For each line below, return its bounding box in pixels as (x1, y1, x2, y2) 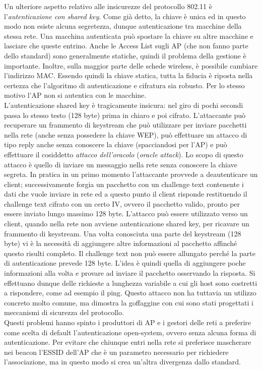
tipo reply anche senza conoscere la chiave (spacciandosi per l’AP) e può (4, 139, 227, 150)
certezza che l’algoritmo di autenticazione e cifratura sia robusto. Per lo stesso (4, 80, 245, 90)
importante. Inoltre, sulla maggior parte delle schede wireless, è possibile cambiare (4, 60, 258, 71)
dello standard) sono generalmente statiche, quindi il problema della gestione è (4, 50, 246, 60)
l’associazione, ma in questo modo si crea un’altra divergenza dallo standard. (4, 356, 241, 367)
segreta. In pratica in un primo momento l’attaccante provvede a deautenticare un (4, 169, 258, 179)
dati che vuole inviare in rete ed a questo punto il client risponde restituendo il (4, 189, 247, 199)
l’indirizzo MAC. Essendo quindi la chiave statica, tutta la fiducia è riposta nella (4, 70, 253, 81)
